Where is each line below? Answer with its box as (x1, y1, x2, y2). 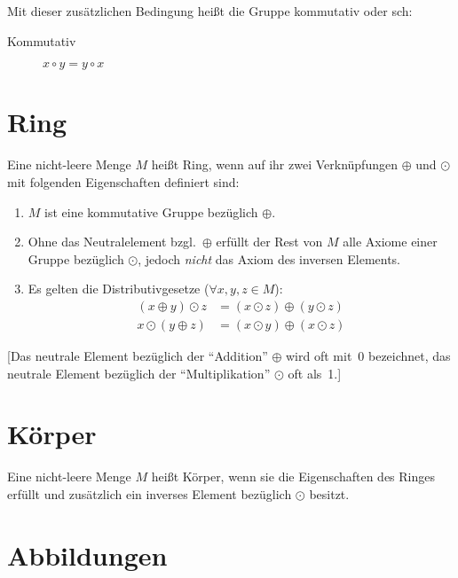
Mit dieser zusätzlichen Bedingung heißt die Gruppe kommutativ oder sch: (7, 2, 413, 20)
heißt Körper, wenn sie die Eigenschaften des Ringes (151, 467, 436, 486)
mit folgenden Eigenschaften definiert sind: (7, 172, 240, 191)
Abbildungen (7, 536, 168, 573)
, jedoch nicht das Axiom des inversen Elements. (138, 249, 401, 268)
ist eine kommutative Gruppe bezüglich (44, 202, 258, 221)
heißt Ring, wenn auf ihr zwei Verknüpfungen (151, 155, 398, 174)
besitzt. (309, 484, 350, 503)
